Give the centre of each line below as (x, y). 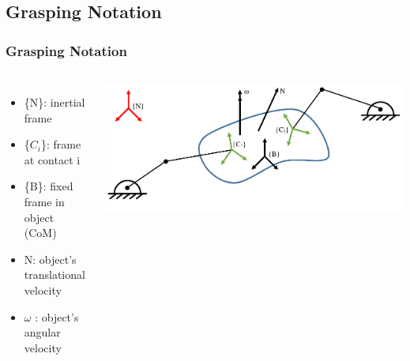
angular (42, 332)
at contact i (52, 159)
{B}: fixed (49, 186)
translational (55, 275)
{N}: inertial (55, 102)
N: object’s (50, 259)
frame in (44, 201)
